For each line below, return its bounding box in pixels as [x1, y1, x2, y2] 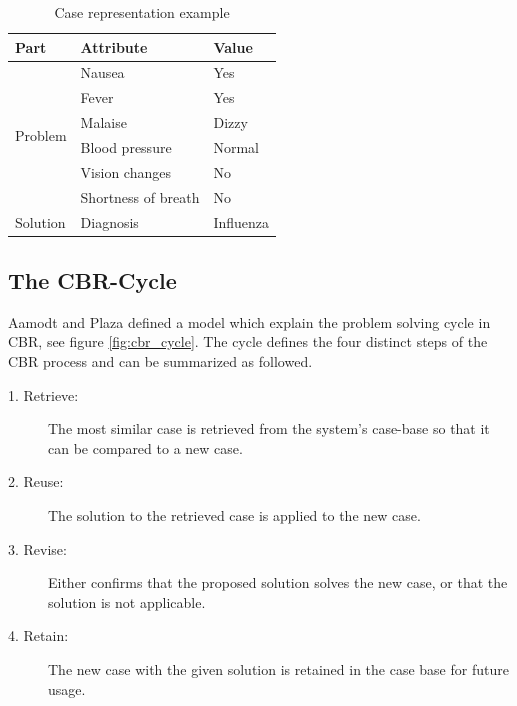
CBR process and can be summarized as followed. [8, 350, 313, 371]
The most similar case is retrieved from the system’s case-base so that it [48, 418, 490, 439]
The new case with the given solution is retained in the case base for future [48, 658, 509, 679]
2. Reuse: [8, 471, 64, 492]
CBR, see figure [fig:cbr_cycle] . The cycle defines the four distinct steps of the [8, 331, 488, 352]
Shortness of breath [80, 186, 200, 207]
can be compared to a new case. [48, 437, 243, 458]
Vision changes [80, 161, 171, 182]
